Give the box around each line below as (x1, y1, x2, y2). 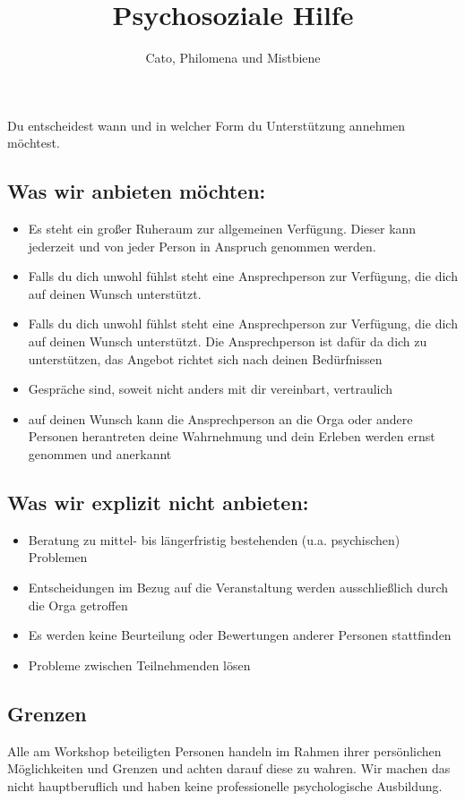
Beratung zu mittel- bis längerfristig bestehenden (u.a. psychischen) (28, 530, 400, 549)
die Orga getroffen (28, 595, 128, 614)
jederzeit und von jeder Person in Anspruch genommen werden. (28, 236, 376, 255)
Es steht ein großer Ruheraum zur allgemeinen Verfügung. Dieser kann (28, 219, 417, 238)
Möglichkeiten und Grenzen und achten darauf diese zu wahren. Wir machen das (7, 759, 451, 778)
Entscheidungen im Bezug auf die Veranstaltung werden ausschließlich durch (28, 578, 449, 597)
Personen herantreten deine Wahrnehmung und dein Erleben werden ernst (28, 427, 435, 446)
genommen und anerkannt (28, 445, 172, 464)
